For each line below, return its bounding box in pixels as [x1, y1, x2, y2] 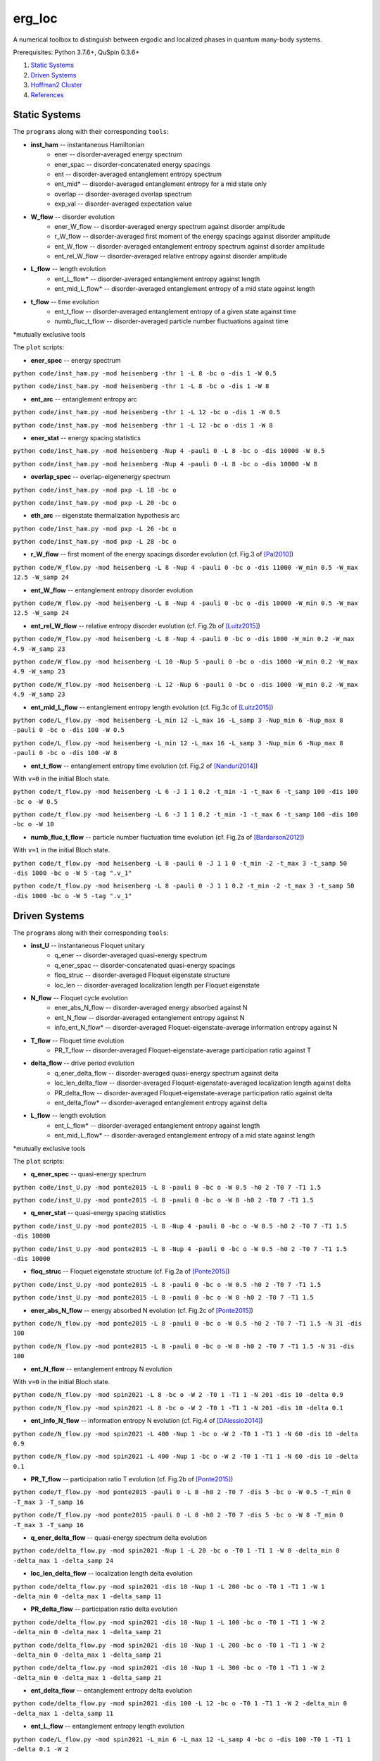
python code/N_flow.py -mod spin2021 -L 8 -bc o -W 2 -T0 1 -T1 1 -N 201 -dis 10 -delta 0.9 [13, 1391, 344, 1399]
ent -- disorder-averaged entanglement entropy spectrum [54, 170, 222, 178]
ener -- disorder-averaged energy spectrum [54, 150, 182, 158]
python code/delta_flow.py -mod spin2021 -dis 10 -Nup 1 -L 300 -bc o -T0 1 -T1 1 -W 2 [13, 1664, 325, 1672]
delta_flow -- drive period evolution [30, 1059, 135, 1067]
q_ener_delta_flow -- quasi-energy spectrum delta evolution [30, 1533, 208, 1542]
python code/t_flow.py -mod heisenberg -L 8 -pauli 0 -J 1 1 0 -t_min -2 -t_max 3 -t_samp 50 [13, 859, 348, 867]
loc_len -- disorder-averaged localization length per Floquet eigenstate [54, 981, 260, 989]
